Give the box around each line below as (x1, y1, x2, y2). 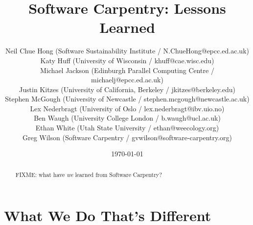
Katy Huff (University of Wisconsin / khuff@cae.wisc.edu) (40, 55, 214, 65)
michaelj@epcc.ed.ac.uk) (91, 75, 163, 85)
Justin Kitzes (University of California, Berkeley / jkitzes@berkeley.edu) (19, 84, 235, 94)
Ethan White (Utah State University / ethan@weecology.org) (35, 123, 219, 133)
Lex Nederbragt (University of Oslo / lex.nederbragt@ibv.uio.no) (30, 103, 225, 113)
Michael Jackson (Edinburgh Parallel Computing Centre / (40, 65, 214, 75)
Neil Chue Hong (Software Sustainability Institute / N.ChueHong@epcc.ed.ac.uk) (5, 46, 249, 56)
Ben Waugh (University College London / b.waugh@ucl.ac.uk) (34, 113, 221, 123)
